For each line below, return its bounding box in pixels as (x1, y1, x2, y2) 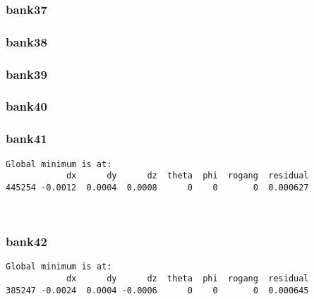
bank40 (6, 97, 47, 115)
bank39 (6, 65, 47, 83)
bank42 (6, 233, 47, 250)
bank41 (6, 130, 47, 147)
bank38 (6, 32, 47, 50)
